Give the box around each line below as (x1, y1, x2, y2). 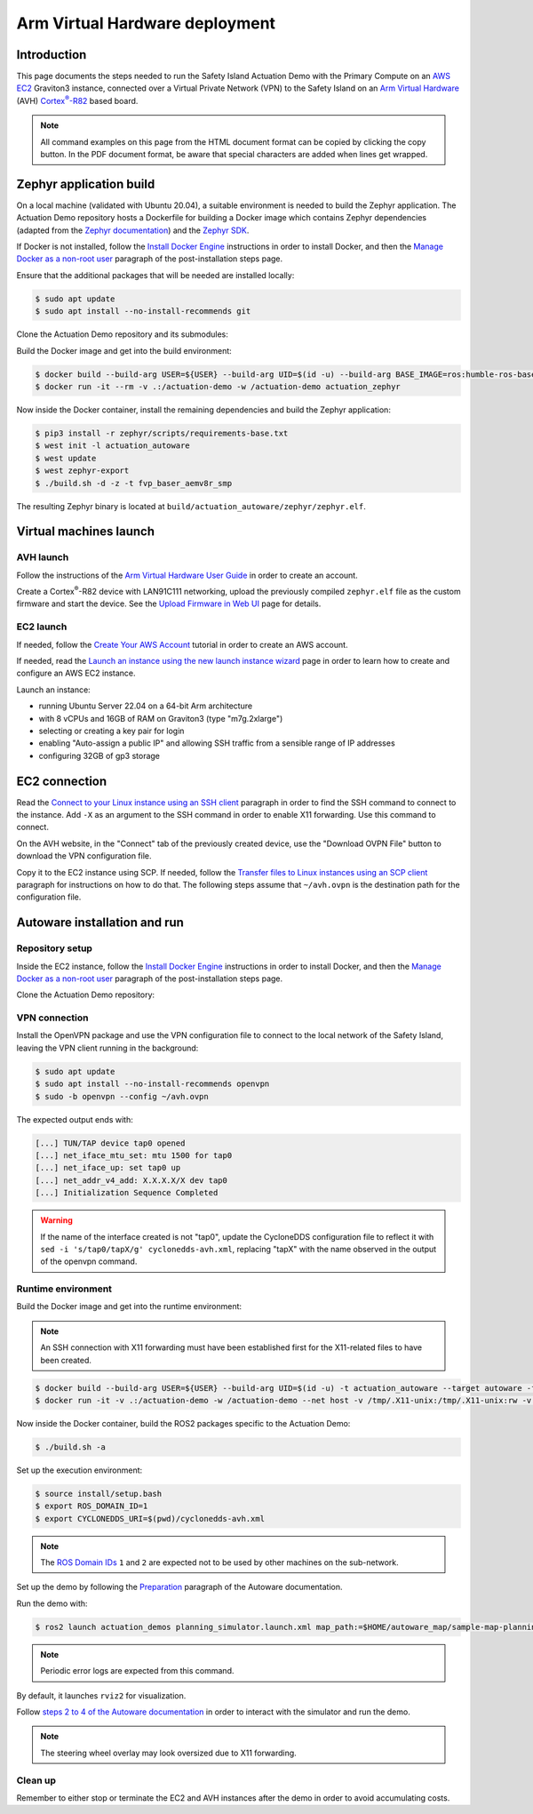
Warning (40, 1215, 73, 1226)
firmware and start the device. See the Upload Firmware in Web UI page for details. (16, 598, 322, 609)
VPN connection (16, 1011, 89, 1024)
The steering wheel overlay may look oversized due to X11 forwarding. (40, 1747, 297, 1758)
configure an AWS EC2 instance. (16, 667, 137, 679)
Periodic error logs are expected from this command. (40, 1666, 235, 1676)
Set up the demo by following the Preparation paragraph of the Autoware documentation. (16, 1582, 343, 1593)
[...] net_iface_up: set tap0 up (35, 1163, 181, 1173)
